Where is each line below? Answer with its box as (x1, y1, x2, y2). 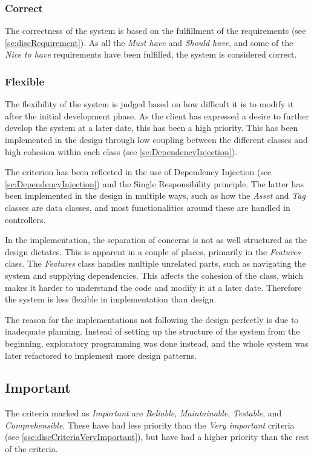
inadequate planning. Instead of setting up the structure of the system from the (5, 325, 300, 338)
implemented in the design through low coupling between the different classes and (5, 133, 308, 145)
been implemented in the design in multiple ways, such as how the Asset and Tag (5, 189, 306, 202)
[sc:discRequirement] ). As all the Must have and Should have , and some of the (5, 36, 293, 48)
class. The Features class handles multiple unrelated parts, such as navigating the (5, 257, 306, 270)
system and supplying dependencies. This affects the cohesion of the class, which (5, 269, 303, 281)
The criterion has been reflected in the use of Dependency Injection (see (5, 165, 272, 178)
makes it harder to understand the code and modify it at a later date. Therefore (5, 281, 302, 293)
